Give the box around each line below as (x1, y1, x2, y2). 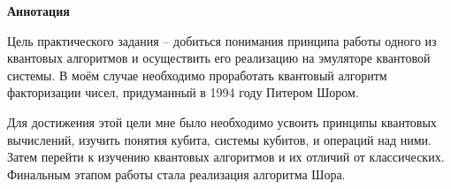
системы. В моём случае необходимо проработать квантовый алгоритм (7, 65, 387, 84)
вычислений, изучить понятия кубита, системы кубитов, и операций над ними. (7, 130, 432, 148)
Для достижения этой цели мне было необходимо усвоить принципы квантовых (7, 112, 437, 131)
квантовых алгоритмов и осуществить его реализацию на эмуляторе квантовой (7, 49, 431, 67)
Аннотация (7, 2, 70, 19)
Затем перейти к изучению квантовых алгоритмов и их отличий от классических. (7, 147, 445, 166)
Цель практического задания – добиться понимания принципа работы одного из (7, 31, 437, 49)
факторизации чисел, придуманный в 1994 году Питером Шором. (7, 83, 359, 102)
